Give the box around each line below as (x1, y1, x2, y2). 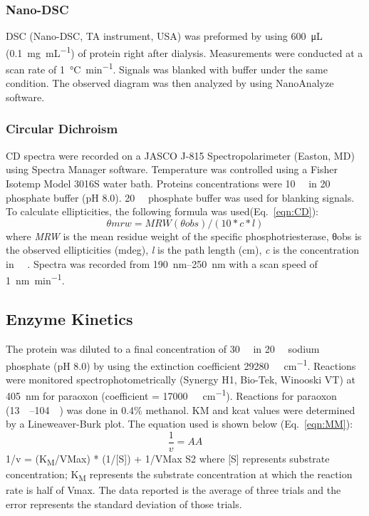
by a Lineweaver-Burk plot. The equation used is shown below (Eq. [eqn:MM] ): (6, 416, 353, 431)
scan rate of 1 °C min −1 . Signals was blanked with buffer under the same (6, 60, 328, 76)
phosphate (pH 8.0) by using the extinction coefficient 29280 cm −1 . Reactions (6, 356, 356, 373)
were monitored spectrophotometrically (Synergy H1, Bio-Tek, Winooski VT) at (6, 371, 355, 386)
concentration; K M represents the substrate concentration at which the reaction (6, 466, 353, 483)
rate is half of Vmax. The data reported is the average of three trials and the (6, 483, 341, 497)
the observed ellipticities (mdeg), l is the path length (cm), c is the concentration (6, 242, 360, 257)
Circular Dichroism (6, 120, 118, 138)
